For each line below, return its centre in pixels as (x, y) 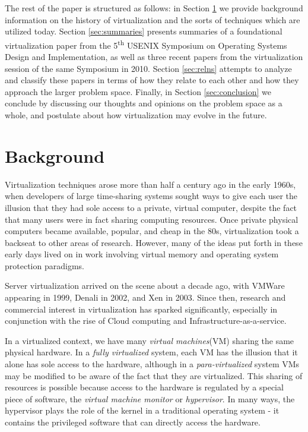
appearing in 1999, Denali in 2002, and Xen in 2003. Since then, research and (145, 297)
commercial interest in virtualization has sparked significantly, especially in (141, 309)
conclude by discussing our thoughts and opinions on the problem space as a (144, 103)
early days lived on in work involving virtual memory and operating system (142, 254)
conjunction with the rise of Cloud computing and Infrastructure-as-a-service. (146, 321)
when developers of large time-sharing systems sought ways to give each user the (151, 196)
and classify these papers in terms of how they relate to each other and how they (152, 80)
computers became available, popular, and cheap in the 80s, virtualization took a (152, 231)
